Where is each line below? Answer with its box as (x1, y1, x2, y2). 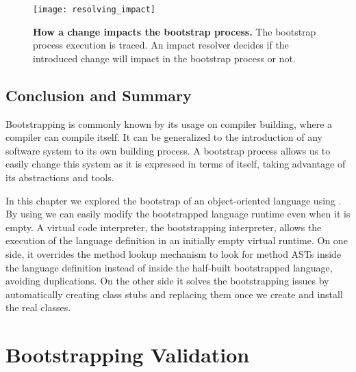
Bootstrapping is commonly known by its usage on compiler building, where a (5, 116, 333, 131)
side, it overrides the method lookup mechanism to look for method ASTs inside (5, 246, 342, 261)
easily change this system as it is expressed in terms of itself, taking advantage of (5, 157, 346, 171)
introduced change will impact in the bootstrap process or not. (33, 51, 296, 65)
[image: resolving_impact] (33, 5, 155, 14)
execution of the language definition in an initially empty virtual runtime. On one (5, 233, 348, 248)
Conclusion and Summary (5, 84, 192, 105)
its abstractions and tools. (5, 170, 114, 185)
